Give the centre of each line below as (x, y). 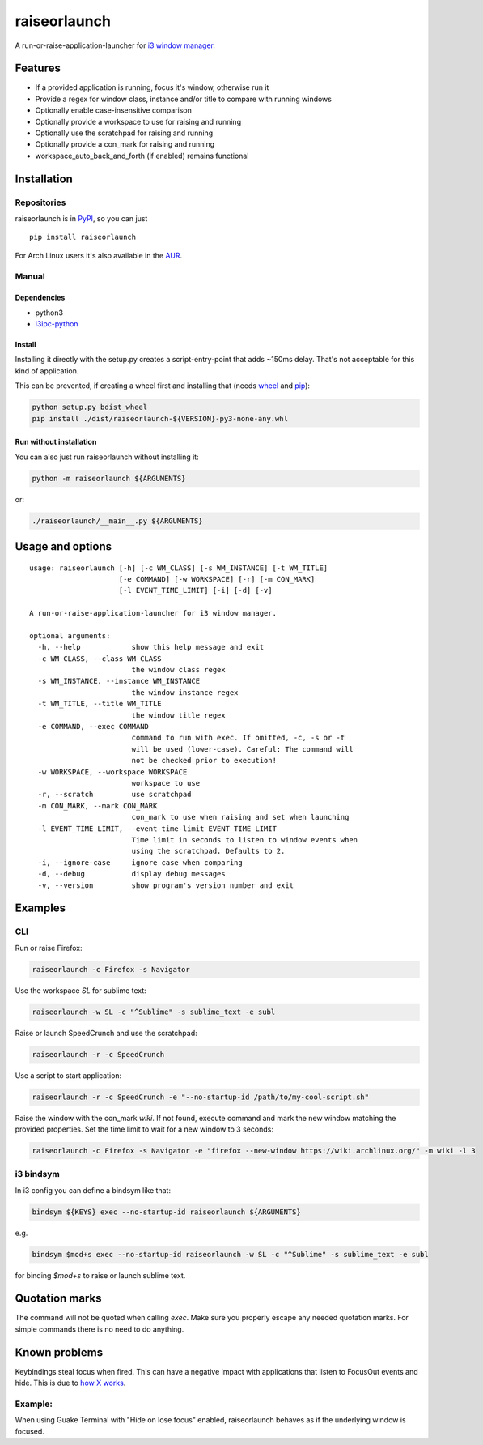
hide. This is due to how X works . (70, 1383)
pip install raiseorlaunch (83, 237)
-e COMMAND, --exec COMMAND (93, 727)
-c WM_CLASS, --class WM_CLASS (100, 659)
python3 (49, 313)
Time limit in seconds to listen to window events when (245, 840)
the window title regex (178, 715)
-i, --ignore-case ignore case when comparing (140, 862)
